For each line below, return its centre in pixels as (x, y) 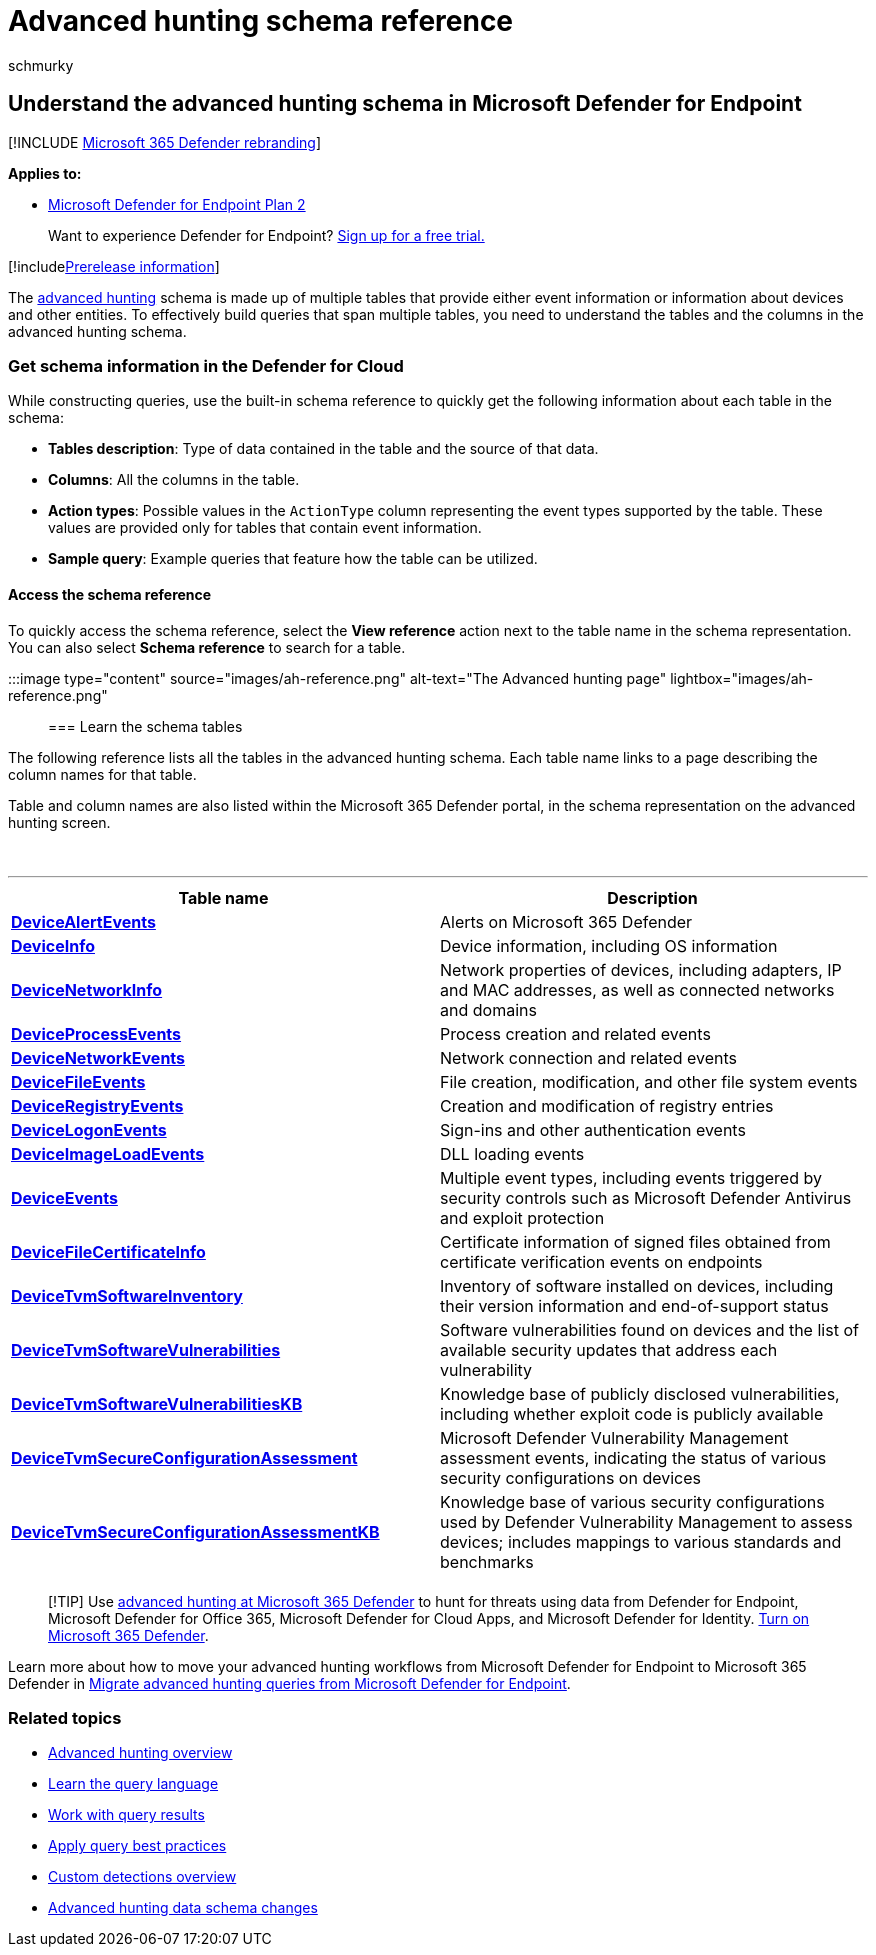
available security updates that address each (609, 1349)
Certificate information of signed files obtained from (635, 1241)
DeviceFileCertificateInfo (108, 1251)
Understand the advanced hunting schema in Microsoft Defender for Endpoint (405, 104)
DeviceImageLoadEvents (108, 1153)
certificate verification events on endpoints (601, 1261)
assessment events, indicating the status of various (633, 1457)
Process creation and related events (575, 1033)
